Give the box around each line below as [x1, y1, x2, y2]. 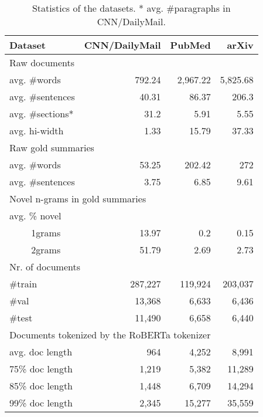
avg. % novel [9, 209, 62, 222]
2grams [31, 243, 61, 256]
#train [9, 277, 37, 290]
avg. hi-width [9, 124, 64, 137]
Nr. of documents [9, 260, 81, 273]
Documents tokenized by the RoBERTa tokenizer [9, 328, 211, 341]
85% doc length [9, 379, 73, 392]
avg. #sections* [9, 107, 74, 120]
